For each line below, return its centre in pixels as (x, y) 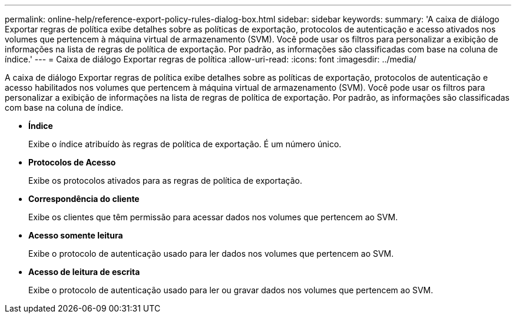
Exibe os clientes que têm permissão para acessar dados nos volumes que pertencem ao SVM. (213, 217)
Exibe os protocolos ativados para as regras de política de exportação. (165, 180)
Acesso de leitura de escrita (84, 272)
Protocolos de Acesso (72, 162)
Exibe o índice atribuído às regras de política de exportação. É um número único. (185, 144)
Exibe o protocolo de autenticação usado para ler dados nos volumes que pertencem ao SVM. (211, 254)
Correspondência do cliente (84, 199)
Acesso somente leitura (76, 235)
